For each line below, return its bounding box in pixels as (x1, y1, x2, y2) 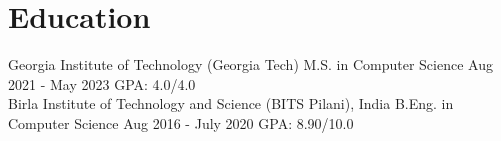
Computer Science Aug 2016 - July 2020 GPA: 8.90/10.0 (8, 112, 354, 133)
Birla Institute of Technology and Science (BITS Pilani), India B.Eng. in (8, 93, 454, 114)
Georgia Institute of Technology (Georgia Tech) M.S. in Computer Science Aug (8, 54, 493, 75)
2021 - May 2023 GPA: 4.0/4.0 (8, 73, 196, 94)
